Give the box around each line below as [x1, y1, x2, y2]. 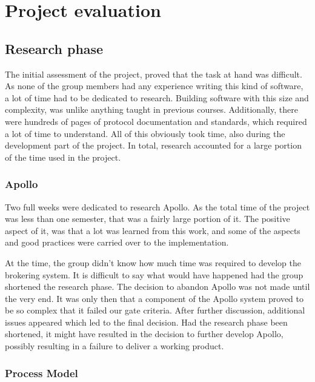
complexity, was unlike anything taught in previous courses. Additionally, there [5, 103, 298, 116]
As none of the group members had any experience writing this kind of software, [5, 79, 303, 92]
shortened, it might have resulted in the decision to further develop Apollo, [5, 327, 283, 340]
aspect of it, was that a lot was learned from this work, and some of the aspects [5, 224, 300, 236]
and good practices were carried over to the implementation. [5, 236, 229, 249]
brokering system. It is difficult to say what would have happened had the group [5, 268, 303, 281]
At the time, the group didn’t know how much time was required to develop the [5, 256, 302, 269]
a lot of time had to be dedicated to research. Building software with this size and [5, 91, 309, 104]
